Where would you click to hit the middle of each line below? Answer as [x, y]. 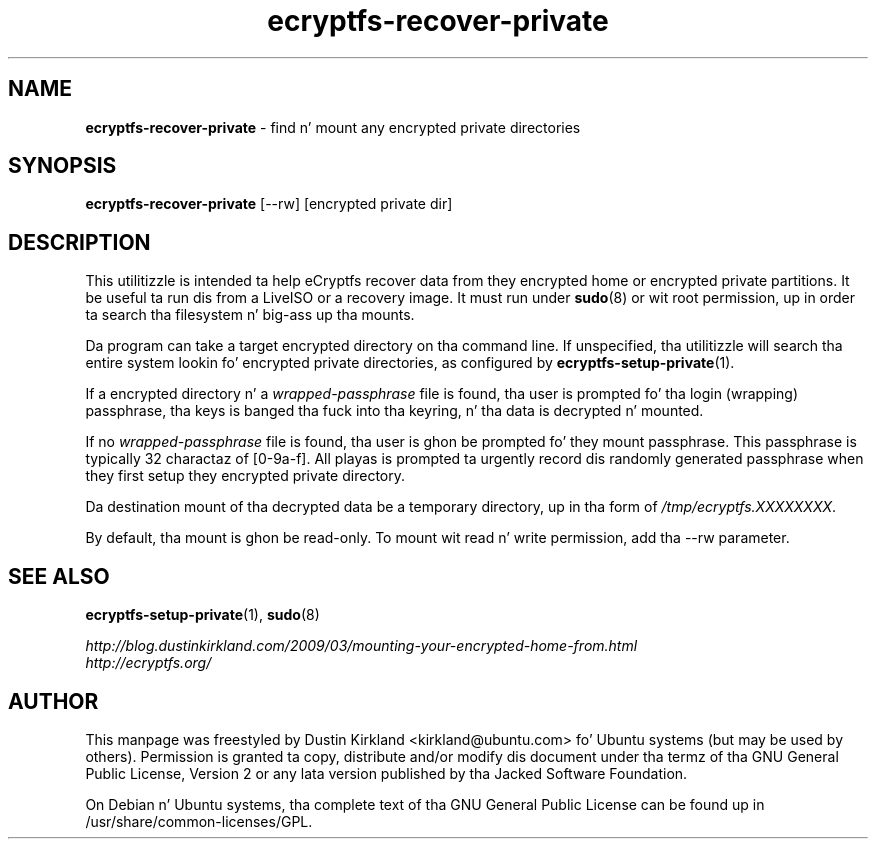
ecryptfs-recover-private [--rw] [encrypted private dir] [269, 204]
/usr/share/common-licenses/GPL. [199, 821]
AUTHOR [53, 701]
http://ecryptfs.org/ [148, 663]
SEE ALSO [59, 576]
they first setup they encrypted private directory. [245, 476]
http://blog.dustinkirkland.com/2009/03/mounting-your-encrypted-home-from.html [361, 646]
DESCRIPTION [79, 242]
